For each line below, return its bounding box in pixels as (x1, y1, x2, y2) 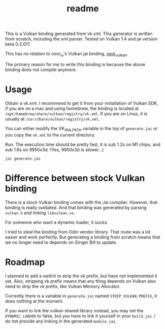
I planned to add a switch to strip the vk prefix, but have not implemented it (5, 273, 158, 279)
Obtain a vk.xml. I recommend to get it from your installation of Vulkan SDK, (5, 100, 159, 106)
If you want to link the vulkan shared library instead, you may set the (5, 307, 144, 313)
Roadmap (5, 257, 45, 267)
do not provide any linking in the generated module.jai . (5, 318, 117, 324)
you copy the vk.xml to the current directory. (5, 132, 96, 138)
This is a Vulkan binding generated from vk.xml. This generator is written (5, 31, 153, 37)
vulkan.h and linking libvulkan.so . (5, 210, 75, 216)
